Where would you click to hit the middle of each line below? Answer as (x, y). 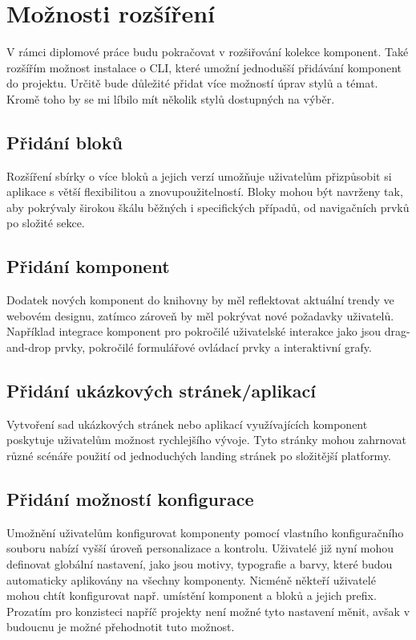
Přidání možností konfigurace (130, 499)
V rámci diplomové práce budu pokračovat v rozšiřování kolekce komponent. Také (208, 52)
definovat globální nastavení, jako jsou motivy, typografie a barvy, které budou (200, 564)
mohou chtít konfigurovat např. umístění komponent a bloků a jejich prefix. (192, 595)
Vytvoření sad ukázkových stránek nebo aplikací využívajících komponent (187, 424)
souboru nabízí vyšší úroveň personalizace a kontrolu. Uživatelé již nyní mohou (200, 548)
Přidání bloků (65, 142)
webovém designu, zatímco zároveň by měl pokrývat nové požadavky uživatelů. (200, 315)
